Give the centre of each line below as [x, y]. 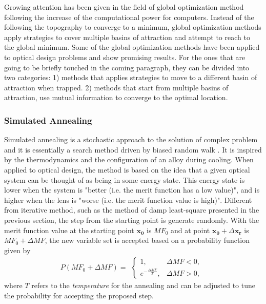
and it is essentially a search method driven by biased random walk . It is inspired [133, 149]
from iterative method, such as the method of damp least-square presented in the [132, 210]
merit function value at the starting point [69, 230]
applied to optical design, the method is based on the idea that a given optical [127, 169]
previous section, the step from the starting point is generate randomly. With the [132, 220]
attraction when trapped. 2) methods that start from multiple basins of [116, 87]
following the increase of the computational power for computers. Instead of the [129, 17]
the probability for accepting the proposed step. [79, 295]
